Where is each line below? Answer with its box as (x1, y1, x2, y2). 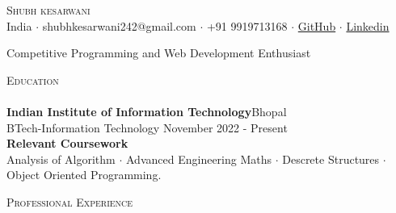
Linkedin (346, 17, 390, 34)
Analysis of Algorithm (6, 150, 116, 167)
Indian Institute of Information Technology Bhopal (6, 102, 287, 119)
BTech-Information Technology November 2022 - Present (6, 119, 288, 136)
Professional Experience (6, 193, 133, 210)
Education (6, 71, 59, 88)
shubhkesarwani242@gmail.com (42, 17, 196, 34)
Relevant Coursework (6, 135, 128, 152)
